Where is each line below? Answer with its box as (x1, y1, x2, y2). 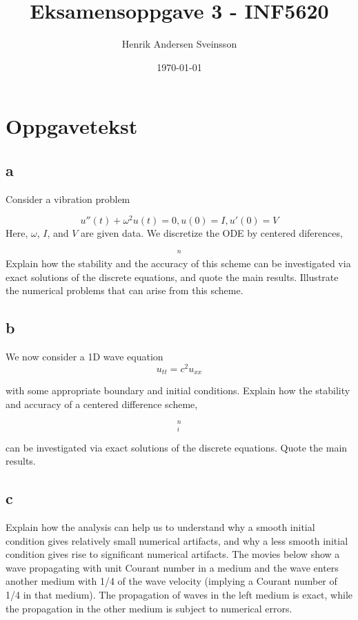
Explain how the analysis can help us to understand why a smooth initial (6, 519, 315, 534)
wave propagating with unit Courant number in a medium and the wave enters (6, 560, 339, 574)
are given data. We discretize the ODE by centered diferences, (81, 226, 343, 240)
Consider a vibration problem (6, 191, 130, 206)
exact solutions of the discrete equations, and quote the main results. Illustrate (6, 269, 339, 284)
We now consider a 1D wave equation (6, 349, 163, 364)
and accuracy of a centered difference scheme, (6, 396, 198, 411)
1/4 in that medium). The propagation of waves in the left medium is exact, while (6, 587, 353, 601)
